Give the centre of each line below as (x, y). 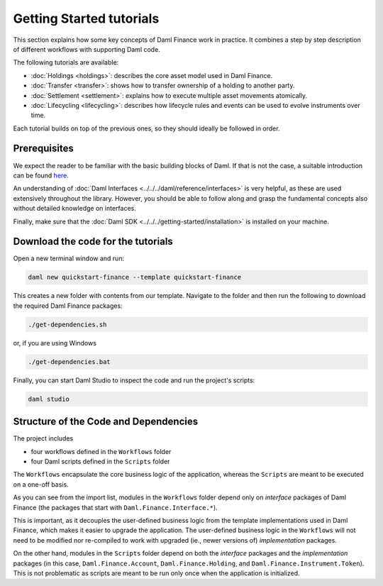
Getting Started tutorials (86, 18)
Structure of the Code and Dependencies (106, 422)
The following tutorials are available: (66, 62)
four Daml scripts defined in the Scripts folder (100, 461)
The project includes (43, 438)
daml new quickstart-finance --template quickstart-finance (135, 277)
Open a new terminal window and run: (68, 258)
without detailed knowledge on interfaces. (74, 209)
